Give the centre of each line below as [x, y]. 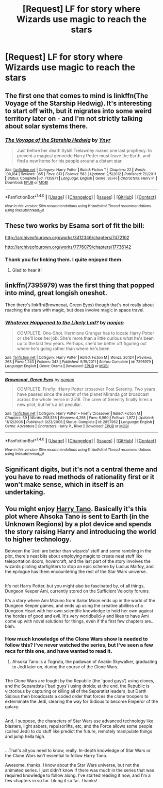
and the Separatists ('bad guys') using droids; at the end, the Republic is [77, 686]
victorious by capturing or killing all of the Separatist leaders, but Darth [76, 691]
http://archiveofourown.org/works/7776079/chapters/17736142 [68, 247]
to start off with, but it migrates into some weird [78, 111]
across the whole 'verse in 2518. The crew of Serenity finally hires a [84, 400]
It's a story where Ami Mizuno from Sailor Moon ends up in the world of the [80, 600]
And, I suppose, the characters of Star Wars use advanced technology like [79, 721]
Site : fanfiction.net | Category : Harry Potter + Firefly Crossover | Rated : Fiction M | [74, 414]
